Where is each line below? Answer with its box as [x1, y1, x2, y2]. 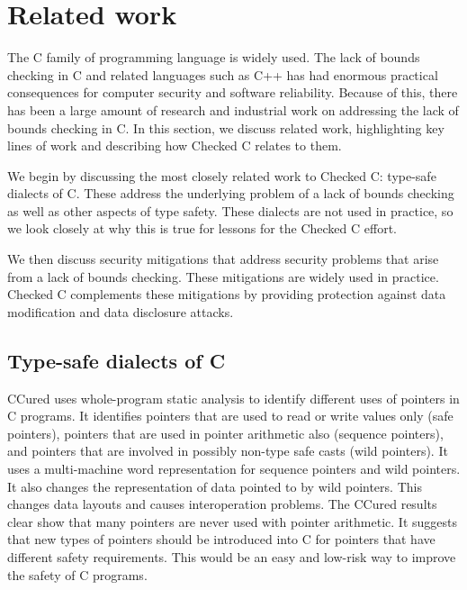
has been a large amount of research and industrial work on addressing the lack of [7, 100, 459, 119]
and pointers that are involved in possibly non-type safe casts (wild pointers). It [7, 441, 448, 460]
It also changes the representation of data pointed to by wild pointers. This [7, 477, 422, 495]
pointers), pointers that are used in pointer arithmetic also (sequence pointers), [7, 423, 444, 442]
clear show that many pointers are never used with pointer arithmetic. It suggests [7, 512, 457, 531]
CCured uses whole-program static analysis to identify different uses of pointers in [7, 388, 460, 407]
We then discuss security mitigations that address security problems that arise [7, 250, 439, 268]
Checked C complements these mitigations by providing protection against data [7, 285, 446, 304]
